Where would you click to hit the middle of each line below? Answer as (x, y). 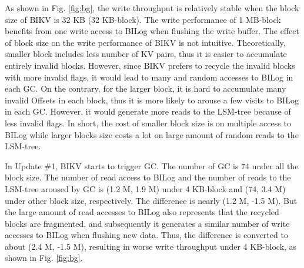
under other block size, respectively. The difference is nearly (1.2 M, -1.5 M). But (151, 200)
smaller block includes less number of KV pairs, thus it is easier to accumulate (146, 54)
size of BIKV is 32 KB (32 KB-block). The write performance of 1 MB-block (143, 19)
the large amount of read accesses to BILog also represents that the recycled (142, 212)
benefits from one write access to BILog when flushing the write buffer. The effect (152, 31)
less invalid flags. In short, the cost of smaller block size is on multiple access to (148, 123)
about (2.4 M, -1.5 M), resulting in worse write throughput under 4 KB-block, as (151, 246)
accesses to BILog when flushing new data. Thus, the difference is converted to (146, 235)
